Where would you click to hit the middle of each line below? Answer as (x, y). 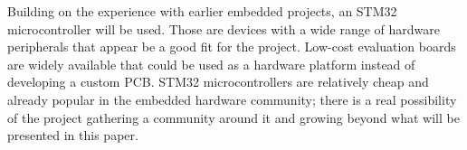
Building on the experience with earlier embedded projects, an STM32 (202, 11)
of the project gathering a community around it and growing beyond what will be (233, 117)
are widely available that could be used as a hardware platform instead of (211, 64)
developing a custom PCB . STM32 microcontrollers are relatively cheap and (218, 82)
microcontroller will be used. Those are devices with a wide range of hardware (224, 28)
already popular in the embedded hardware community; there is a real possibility (232, 99)
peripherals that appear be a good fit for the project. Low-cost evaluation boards (232, 47)
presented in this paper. (73, 135)
